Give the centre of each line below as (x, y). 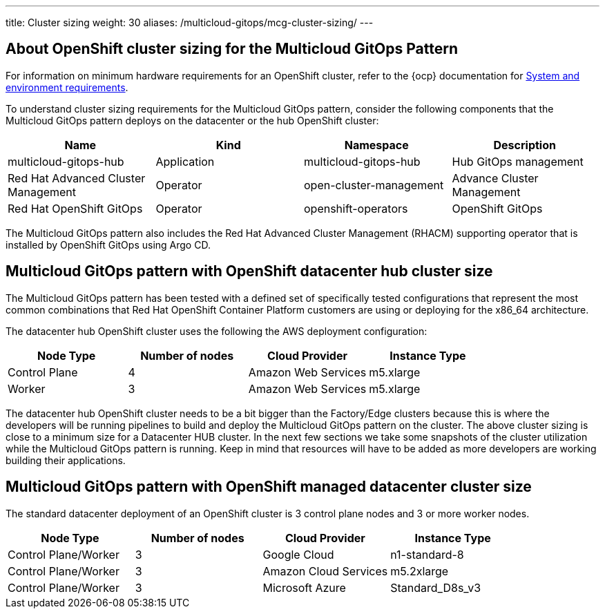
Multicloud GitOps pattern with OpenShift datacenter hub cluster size (249, 271)
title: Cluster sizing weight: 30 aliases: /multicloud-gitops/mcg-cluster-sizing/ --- (190, 22)
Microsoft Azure (304, 587)
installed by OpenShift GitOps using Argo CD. (108, 244)
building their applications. (66, 460)
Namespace (376, 145)
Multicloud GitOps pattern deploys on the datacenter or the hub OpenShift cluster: (192, 120)
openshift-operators (356, 208)
